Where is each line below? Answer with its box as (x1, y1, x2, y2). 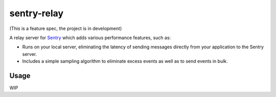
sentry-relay (9, 8, 64, 19)
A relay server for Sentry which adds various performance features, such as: (9, 35, 171, 41)
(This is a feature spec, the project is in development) (9, 25, 122, 31)
